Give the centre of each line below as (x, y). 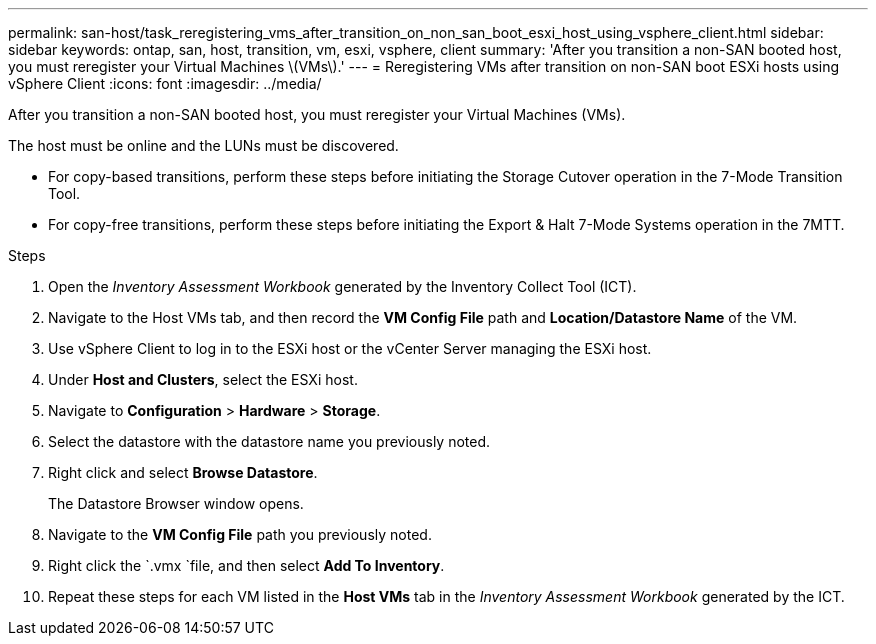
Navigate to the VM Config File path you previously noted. (240, 534)
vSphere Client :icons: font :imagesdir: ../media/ (165, 83)
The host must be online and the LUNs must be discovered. (203, 145)
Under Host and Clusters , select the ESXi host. (203, 379)
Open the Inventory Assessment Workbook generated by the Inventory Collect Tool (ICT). (342, 286)
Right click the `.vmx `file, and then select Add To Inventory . (246, 565)
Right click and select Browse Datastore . (183, 472)
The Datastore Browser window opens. (176, 503)
